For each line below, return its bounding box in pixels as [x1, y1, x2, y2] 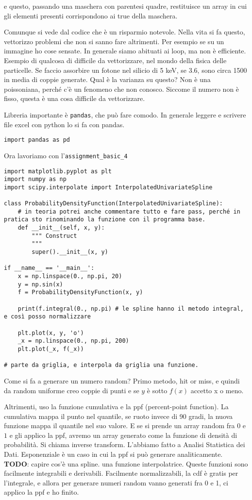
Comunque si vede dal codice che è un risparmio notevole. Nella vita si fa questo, [4, 27, 245, 37]
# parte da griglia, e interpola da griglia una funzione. [4, 362, 199, 369]
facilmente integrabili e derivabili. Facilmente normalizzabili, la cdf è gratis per [4, 468, 238, 478]
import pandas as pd [4, 136, 70, 144]
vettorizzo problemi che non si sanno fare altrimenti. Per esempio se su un [4, 36, 224, 46]
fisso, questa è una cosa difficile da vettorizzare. [4, 93, 145, 103]
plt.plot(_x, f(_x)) [17, 345, 84, 352]
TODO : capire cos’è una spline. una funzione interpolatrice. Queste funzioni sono [4, 458, 248, 468]
